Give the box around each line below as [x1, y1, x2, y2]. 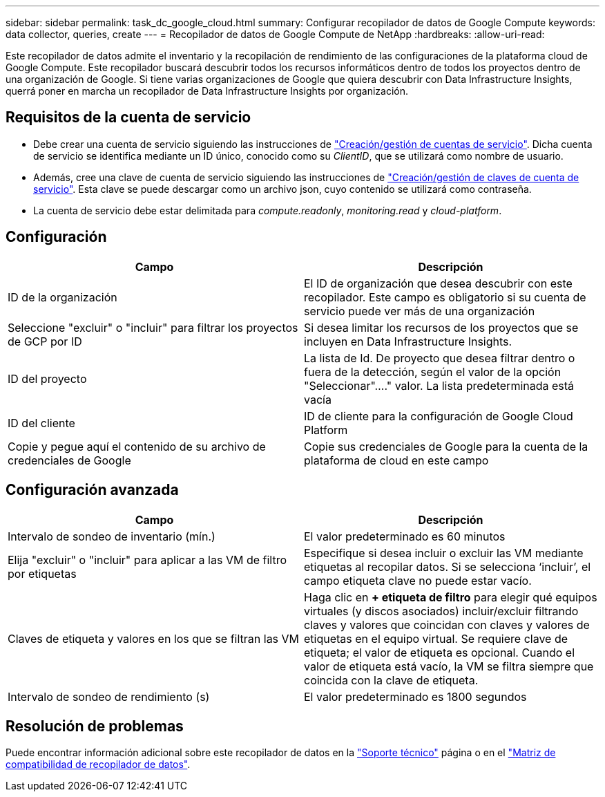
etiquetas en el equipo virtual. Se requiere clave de [304, 631, 568, 646]
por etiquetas [8, 566, 77, 581]
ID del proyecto [8, 371, 87, 386]
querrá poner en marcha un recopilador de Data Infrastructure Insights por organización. [6, 85, 409, 97]
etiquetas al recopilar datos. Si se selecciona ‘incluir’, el [304, 559, 591, 574]
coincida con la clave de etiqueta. [304, 673, 479, 687]
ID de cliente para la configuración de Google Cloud [304, 409, 573, 423]
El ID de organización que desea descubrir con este [304, 276, 573, 290]
